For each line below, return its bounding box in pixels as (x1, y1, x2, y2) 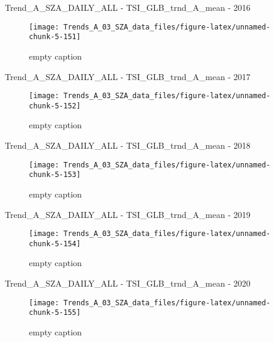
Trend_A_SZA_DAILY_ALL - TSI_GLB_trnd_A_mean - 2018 (5, 139, 251, 151)
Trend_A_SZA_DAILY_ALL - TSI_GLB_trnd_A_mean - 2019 (5, 208, 251, 220)
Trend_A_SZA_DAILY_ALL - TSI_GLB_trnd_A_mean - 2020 (5, 277, 251, 289)
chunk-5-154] (29, 239, 81, 248)
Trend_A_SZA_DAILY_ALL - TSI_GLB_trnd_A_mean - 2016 (5, 1, 251, 13)
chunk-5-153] (29, 170, 81, 179)
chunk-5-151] (29, 33, 81, 42)
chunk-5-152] (29, 101, 81, 110)
